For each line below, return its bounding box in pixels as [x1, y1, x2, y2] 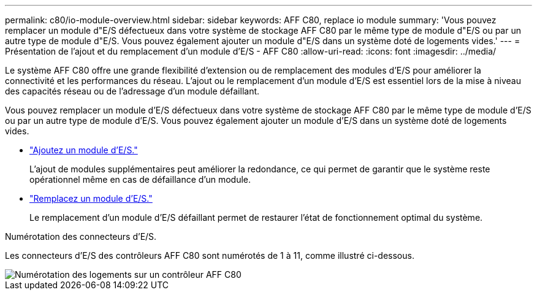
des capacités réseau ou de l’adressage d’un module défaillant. [5, 86, 260, 96]
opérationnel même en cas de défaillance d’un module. [29, 174, 251, 185]
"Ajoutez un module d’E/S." [29, 145, 138, 155]
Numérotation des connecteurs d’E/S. [5, 231, 157, 242]
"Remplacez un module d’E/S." [29, 193, 153, 204]
